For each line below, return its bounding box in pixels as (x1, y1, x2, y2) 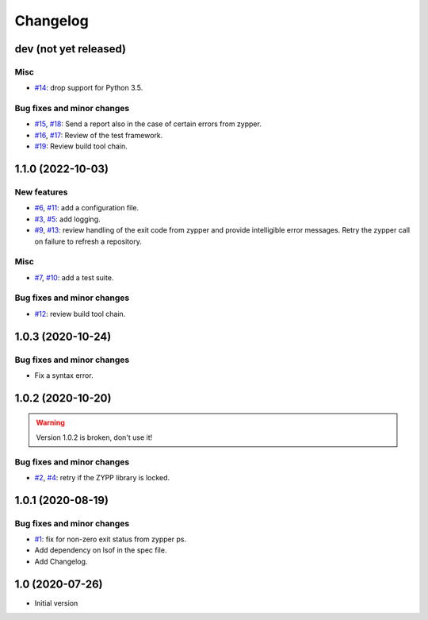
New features (14, 187, 68, 198)
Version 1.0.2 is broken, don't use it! (36, 433, 153, 442)
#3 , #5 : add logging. (34, 214, 101, 224)
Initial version (34, 598, 78, 607)
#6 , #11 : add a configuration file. (34, 203, 139, 213)
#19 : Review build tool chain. (34, 141, 128, 151)
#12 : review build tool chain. (34, 309, 126, 318)
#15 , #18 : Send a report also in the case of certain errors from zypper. (34, 119, 262, 129)
